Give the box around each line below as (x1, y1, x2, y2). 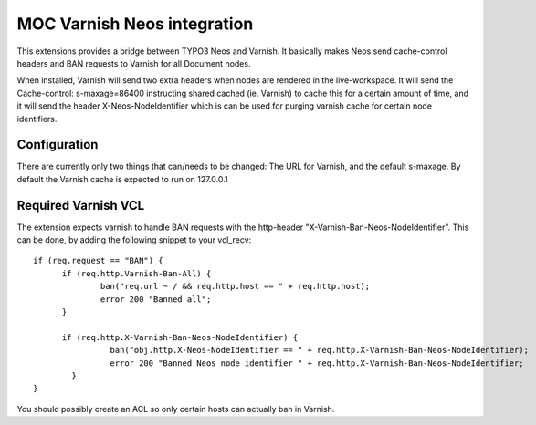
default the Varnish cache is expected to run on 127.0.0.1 (16, 173, 228, 184)
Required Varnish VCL (16, 197, 145, 213)
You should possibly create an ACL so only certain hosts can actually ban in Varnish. (16, 403, 335, 414)
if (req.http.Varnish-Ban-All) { (61, 268, 212, 278)
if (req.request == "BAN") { (33, 255, 163, 266)
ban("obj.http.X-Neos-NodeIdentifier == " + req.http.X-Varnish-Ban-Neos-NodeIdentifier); (110, 345, 530, 356)
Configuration (16, 137, 99, 152)
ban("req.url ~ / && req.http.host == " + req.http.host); (100, 281, 371, 292)
